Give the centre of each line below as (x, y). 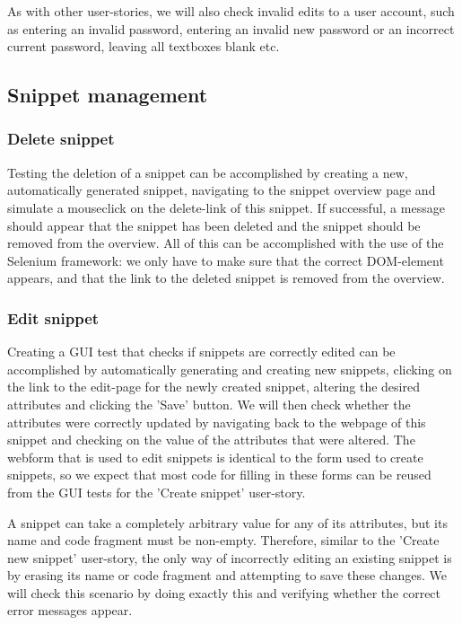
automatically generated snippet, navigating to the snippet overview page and (222, 190)
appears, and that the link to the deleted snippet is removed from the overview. (226, 278)
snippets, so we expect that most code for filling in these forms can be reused (219, 475)
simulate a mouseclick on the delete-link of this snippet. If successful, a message (226, 207)
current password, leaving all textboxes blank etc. (144, 46)
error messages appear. (70, 610)
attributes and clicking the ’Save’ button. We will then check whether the (209, 404)
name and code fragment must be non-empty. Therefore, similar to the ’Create (223, 540)
